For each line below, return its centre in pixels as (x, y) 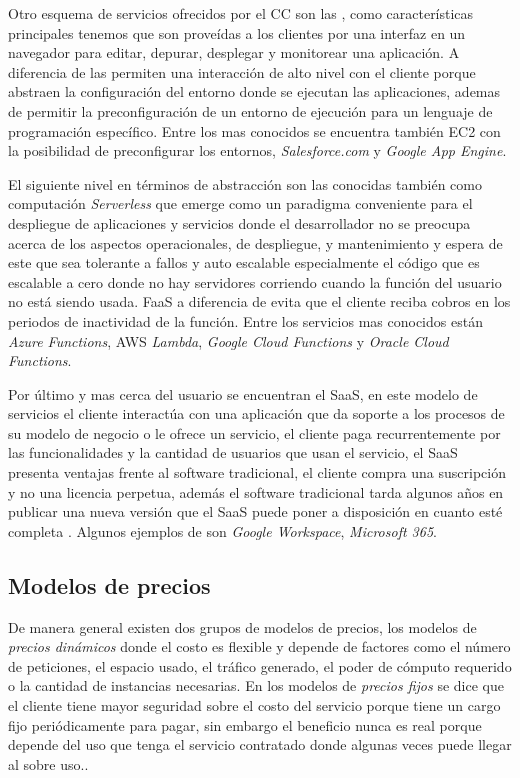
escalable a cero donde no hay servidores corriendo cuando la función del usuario (255, 281)
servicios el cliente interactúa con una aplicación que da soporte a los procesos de (256, 413)
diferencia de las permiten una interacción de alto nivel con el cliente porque (242, 71)
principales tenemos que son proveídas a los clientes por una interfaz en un (237, 32)
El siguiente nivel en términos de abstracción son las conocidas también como (245, 183)
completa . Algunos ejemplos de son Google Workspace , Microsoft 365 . (222, 530)
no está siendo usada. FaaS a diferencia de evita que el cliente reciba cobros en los (259, 301)
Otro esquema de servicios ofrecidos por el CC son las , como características (241, 13)
